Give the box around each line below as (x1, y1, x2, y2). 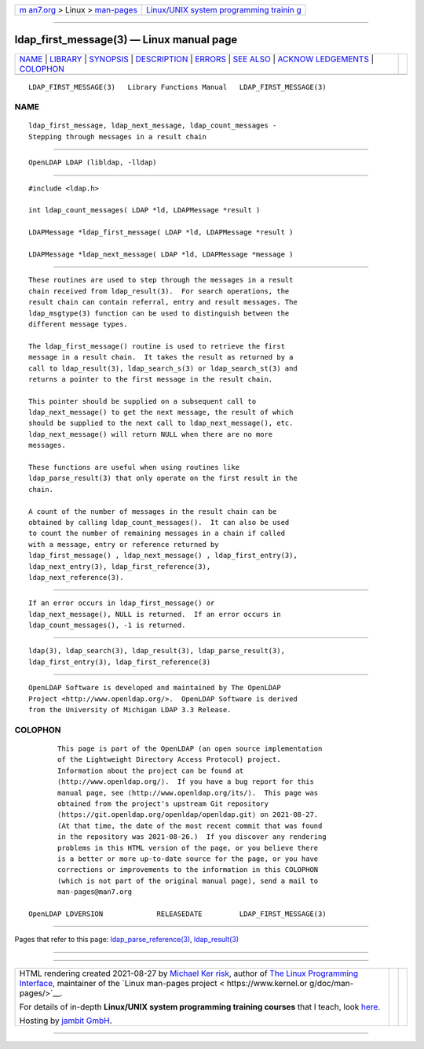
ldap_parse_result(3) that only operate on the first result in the (28, 474, 298, 483)
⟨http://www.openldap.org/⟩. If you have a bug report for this (57, 778, 314, 786)
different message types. (28, 320, 129, 328)
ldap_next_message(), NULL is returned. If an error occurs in (28, 610, 282, 619)
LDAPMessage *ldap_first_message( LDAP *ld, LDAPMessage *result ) (28, 228, 294, 237)
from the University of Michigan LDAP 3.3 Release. (28, 705, 232, 715)
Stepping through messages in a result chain (28, 132, 207, 141)
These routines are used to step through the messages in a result (28, 275, 294, 285)
